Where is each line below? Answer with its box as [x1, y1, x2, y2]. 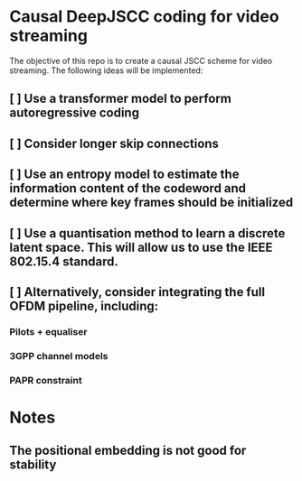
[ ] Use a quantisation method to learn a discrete [9, 226, 286, 241]
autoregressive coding [9, 106, 140, 121]
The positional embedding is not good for [9, 443, 247, 458]
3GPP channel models [9, 349, 109, 362]
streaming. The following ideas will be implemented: [9, 65, 203, 76]
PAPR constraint [9, 374, 83, 386]
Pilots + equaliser [9, 325, 88, 338]
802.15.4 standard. [9, 254, 119, 269]
